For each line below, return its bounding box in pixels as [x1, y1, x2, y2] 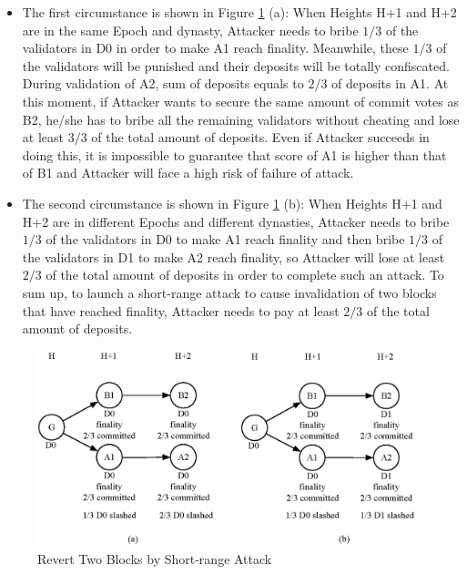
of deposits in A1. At [331, 74, 449, 93]
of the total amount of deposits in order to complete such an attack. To [46, 265, 444, 284]
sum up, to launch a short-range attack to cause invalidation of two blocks [22, 282, 437, 302]
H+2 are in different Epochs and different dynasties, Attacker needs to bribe [22, 211, 450, 231]
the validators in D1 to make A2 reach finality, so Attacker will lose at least [22, 247, 445, 266]
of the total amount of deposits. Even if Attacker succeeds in [91, 128, 430, 147]
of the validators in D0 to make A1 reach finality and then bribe [46, 230, 405, 249]
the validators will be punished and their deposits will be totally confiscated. [22, 56, 450, 75]
